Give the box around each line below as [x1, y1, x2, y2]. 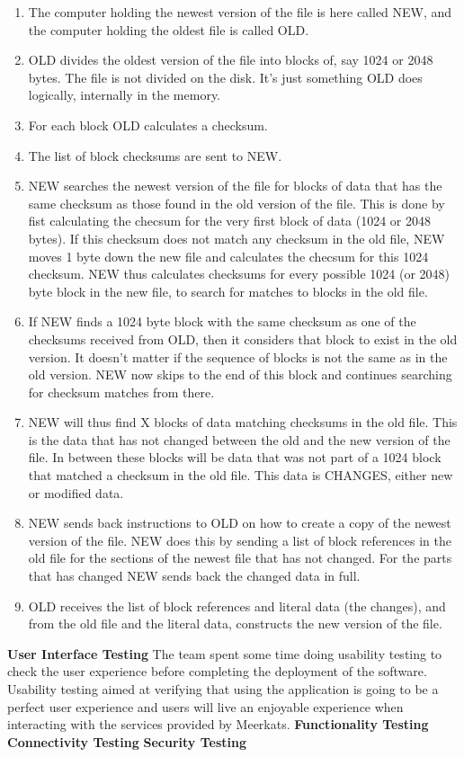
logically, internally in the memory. [28, 85, 221, 104]
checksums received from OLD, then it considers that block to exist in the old [28, 329, 458, 348]
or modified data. [28, 483, 124, 502]
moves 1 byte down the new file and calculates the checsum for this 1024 [28, 246, 429, 265]
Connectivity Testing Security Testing [7, 732, 246, 751]
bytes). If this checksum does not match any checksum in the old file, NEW [28, 228, 445, 247]
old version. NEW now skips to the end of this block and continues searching [28, 365, 452, 384]
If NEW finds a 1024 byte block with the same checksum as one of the [28, 312, 416, 331]
